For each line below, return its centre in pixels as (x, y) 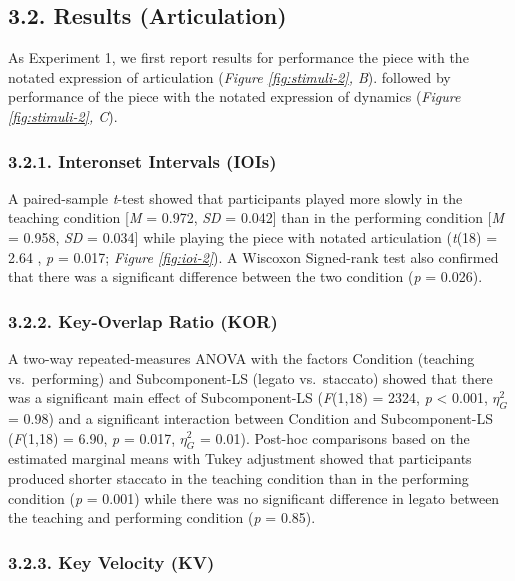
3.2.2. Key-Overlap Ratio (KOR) (143, 320)
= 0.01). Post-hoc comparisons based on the (335, 437)
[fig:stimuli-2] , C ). (63, 115)
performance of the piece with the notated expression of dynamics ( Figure (234, 96)
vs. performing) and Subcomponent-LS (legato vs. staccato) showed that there (250, 377)
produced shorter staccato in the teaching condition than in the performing (238, 477)
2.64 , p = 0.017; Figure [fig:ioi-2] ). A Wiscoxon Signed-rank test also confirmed (253, 256)
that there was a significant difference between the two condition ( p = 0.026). (245, 276)
